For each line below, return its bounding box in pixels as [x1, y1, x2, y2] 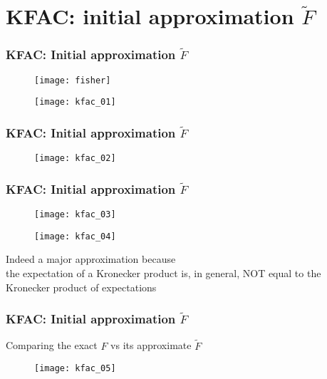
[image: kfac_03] [34, 209, 116, 219]
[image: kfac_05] [34, 363, 116, 374]
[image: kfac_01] [34, 97, 116, 108]
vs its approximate [110, 338, 192, 353]
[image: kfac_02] [34, 153, 116, 164]
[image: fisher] [34, 75, 111, 85]
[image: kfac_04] [34, 231, 116, 242]
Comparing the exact [6, 338, 98, 353]
